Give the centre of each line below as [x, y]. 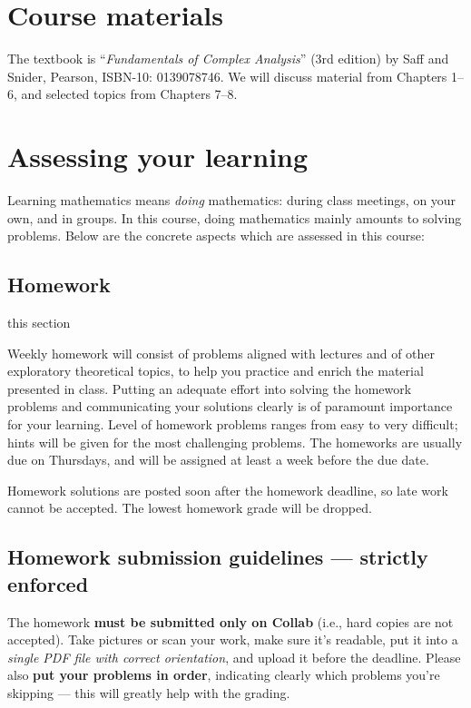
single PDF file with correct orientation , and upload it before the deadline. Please [234, 657]
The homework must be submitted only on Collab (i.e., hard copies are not [231, 621]
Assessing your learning [158, 157]
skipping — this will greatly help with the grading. [149, 692]
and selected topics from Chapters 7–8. [129, 94]
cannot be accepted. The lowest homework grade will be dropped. [190, 508]
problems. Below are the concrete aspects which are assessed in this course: [216, 236]
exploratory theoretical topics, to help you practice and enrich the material [216, 371]
